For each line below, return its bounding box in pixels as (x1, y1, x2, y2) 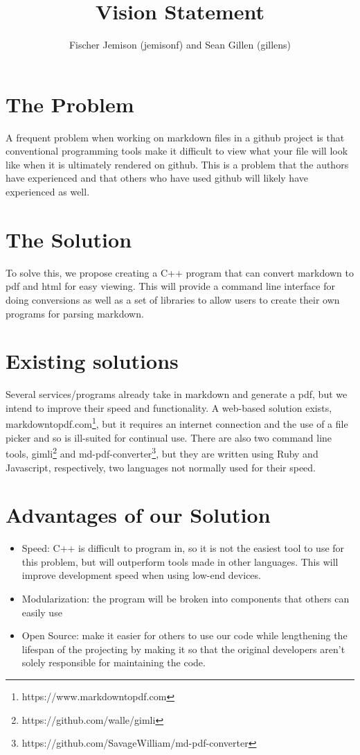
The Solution (6, 225, 132, 253)
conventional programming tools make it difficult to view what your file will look (6, 144, 348, 158)
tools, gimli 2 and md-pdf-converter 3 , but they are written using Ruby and (6, 444, 318, 460)
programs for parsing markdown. (6, 306, 144, 320)
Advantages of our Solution (6, 501, 271, 529)
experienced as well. (6, 184, 90, 199)
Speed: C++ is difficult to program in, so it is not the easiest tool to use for (21, 541, 345, 555)
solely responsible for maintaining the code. (21, 655, 206, 670)
